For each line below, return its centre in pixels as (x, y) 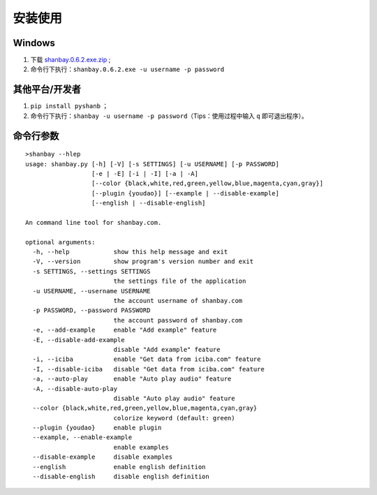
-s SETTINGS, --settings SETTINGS (91, 271)
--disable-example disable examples (103, 457)
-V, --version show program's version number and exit (143, 261)
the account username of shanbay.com (178, 301)
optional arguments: (60, 242)
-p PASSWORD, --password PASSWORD (91, 310)
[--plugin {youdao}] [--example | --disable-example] (185, 193)
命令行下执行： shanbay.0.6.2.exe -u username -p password (127, 69)
